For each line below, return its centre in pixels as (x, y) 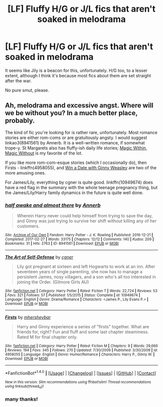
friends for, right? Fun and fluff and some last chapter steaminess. (83, 332)
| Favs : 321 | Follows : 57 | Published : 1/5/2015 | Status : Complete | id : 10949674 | (73, 295)
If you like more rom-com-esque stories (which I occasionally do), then (76, 162)
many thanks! (22, 399)
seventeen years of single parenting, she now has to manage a (80, 272)
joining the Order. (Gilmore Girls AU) (53, 282)
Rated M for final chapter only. (47, 337)
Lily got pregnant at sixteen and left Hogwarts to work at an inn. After (86, 266)
